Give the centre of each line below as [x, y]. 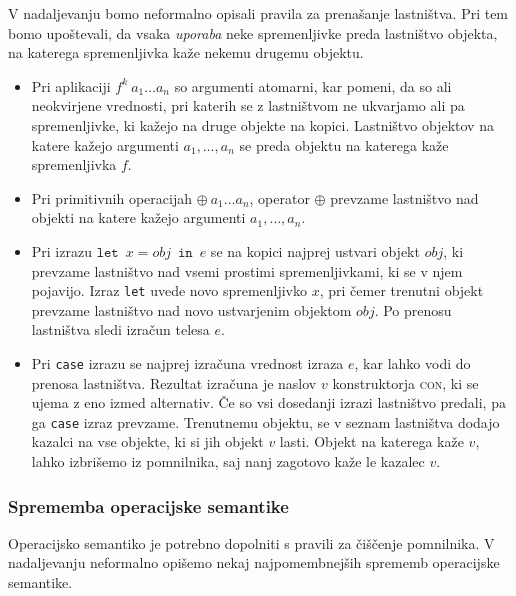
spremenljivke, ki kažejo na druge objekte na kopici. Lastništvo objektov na [262, 124]
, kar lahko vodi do [412, 362]
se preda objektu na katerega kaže [344, 144]
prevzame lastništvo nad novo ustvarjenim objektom [191, 309]
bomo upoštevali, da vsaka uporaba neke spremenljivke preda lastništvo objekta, [253, 32]
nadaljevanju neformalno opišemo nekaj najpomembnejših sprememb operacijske [254, 562]
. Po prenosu [413, 309]
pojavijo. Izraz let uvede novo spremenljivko [169, 290]
